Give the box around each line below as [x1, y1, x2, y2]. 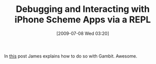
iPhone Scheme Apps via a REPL [14, 14, 151, 25]
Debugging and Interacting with [15, 3, 150, 15]
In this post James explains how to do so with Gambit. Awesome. [4, 53, 138, 59]
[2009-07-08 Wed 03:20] [56, 30, 110, 36]
